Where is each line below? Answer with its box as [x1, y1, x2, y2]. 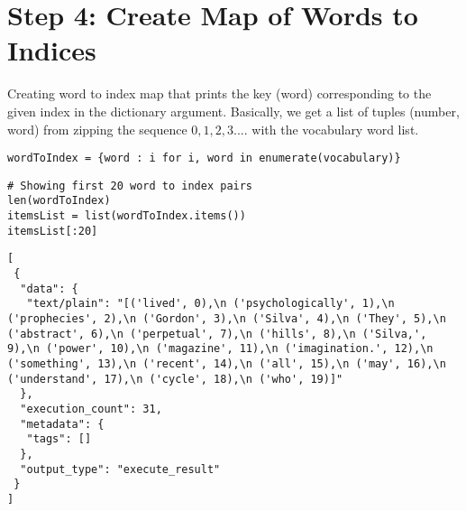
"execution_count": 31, [20, 402, 162, 415]
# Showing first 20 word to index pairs [7, 179, 253, 192]
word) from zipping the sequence [7, 119, 187, 138]
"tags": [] [26, 432, 92, 446]
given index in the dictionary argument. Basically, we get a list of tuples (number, [7, 101, 460, 120]
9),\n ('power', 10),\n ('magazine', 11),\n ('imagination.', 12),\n [7, 342, 434, 356]
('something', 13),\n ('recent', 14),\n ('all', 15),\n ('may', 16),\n [7, 357, 446, 370]
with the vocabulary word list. [251, 119, 419, 138]
